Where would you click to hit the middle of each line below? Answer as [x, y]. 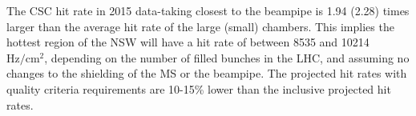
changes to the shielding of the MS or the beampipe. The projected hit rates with [207, 73]
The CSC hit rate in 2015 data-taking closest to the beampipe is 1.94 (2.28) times [208, 10]
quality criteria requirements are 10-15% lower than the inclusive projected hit [199, 88]
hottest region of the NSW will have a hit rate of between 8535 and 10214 [188, 42]
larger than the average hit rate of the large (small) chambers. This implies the [200, 26]
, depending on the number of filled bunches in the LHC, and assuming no [227, 57]
